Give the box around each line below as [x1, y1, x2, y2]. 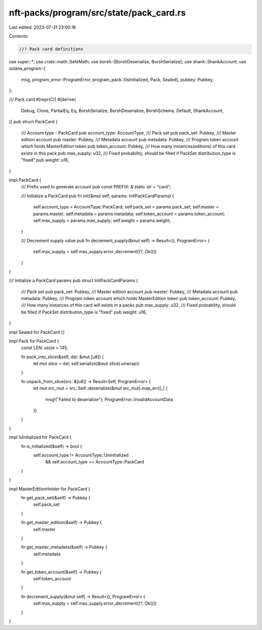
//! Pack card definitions [19, 46, 83, 52]
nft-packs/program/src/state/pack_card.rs [9, 7, 186, 18]
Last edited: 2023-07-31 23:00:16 [9, 24, 76, 30]
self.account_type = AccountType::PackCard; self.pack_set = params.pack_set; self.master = [33, 204, 219, 210]
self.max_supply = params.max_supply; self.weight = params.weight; [33, 217, 171, 223]
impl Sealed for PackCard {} [9, 329, 65, 335]
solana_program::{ [9, 66, 46, 72]
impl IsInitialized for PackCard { [9, 434, 72, 440]
